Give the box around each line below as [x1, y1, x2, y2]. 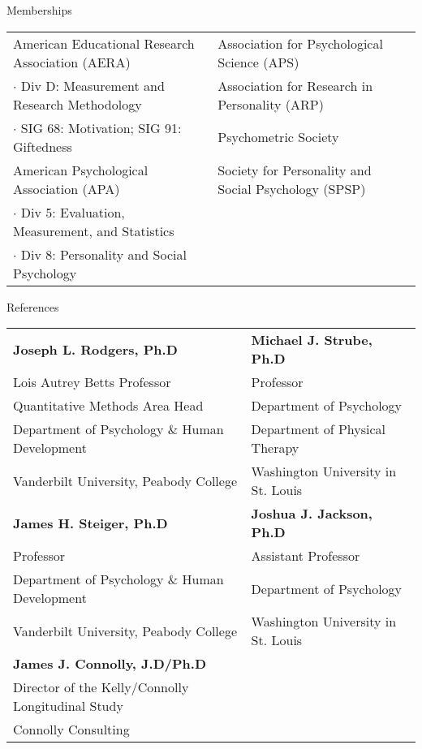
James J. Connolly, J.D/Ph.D [13, 654, 207, 674]
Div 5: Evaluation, [20, 202, 125, 222]
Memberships [6, 2, 72, 18]
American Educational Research [13, 33, 195, 53]
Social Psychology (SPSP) [217, 179, 366, 198]
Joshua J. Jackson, [251, 504, 372, 523]
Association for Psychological [217, 33, 383, 53]
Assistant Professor [251, 546, 360, 566]
